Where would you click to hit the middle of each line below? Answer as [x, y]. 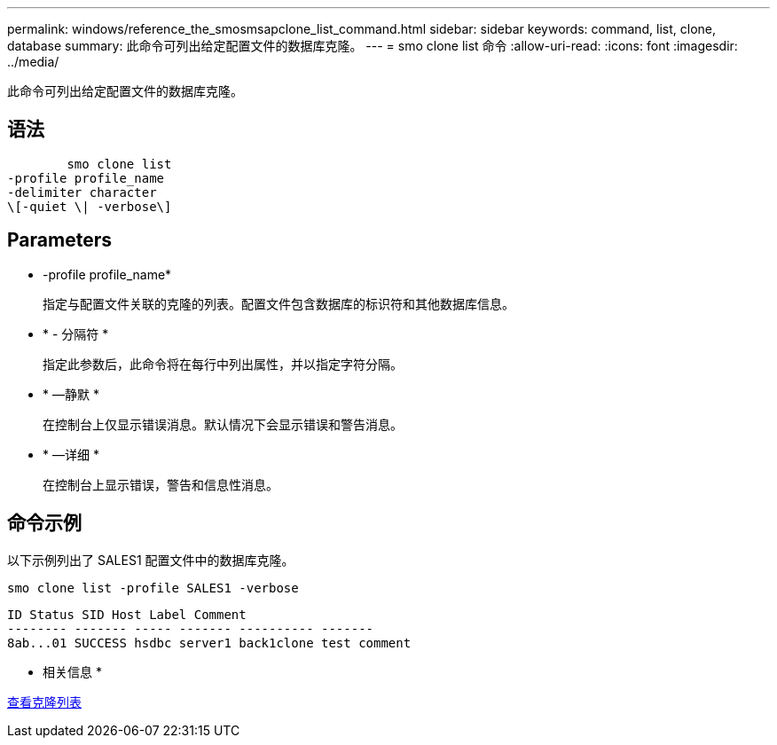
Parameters [59, 240]
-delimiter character [82, 192]
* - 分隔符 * [76, 333]
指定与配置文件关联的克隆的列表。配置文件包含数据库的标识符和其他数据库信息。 [279, 303]
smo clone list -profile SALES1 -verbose [153, 588]
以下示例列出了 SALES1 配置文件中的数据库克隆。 [151, 560]
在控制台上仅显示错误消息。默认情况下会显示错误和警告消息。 [223, 424]
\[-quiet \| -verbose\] [90, 206]
